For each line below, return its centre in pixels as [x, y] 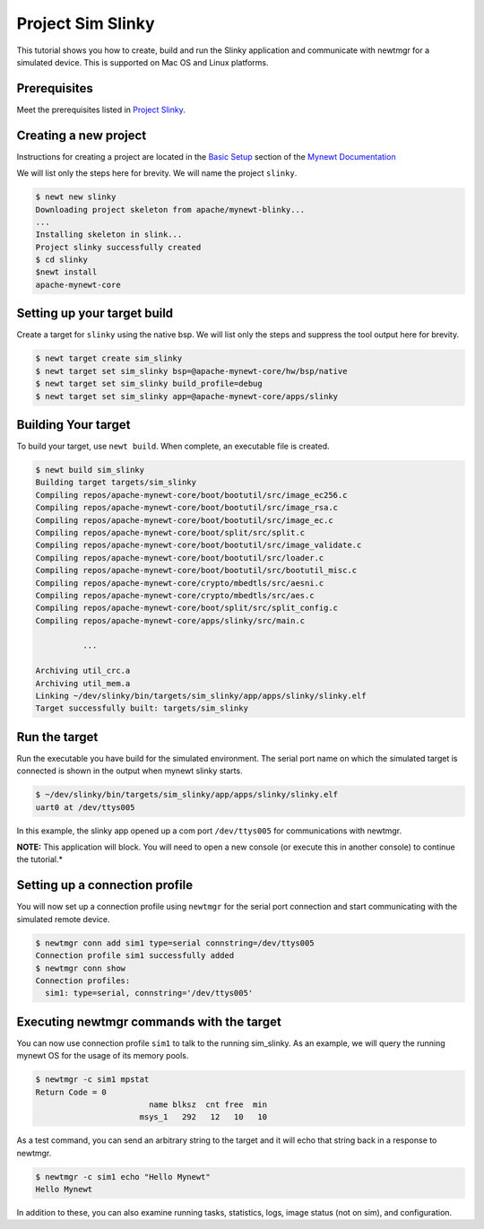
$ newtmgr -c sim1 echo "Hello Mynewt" [123, 1177]
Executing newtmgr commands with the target [149, 1021]
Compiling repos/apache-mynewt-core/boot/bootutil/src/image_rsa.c [187, 508]
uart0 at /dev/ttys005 [85, 807]
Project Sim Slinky [86, 23]
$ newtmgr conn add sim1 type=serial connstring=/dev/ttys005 [175, 943]
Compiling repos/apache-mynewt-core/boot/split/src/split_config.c [187, 608]
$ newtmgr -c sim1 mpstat [92, 1080]
